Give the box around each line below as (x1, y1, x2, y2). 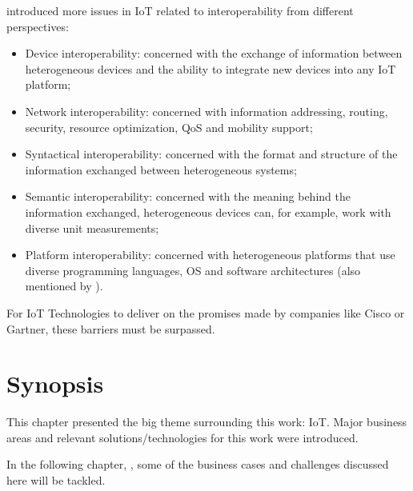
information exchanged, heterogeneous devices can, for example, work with (25, 203, 391, 220)
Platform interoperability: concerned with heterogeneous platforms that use (25, 246, 395, 263)
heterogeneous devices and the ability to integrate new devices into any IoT (25, 60, 396, 77)
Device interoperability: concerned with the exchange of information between (25, 45, 403, 62)
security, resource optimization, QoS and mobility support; (25, 118, 313, 135)
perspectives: (6, 18, 69, 34)
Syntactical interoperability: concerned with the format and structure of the (25, 146, 398, 162)
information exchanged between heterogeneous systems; (25, 161, 297, 178)
